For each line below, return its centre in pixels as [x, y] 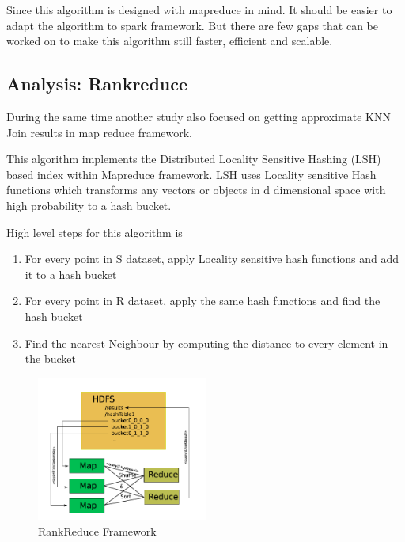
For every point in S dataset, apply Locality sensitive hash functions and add [212, 259]
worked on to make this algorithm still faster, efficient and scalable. [170, 41]
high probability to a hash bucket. [89, 205]
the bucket [50, 359]
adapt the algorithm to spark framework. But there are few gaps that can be [192, 25]
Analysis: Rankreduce [97, 84]
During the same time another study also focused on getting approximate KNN [199, 116]
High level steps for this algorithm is [95, 232]
